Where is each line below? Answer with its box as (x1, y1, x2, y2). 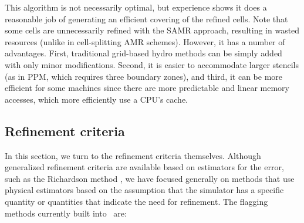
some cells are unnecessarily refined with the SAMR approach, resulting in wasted (5, 24, 300, 36)
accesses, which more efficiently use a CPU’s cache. (5, 93, 188, 105)
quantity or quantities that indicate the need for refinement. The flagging (5, 195, 268, 207)
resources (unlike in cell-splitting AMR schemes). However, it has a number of (5, 35, 285, 48)
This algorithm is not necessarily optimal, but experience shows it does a (5, 1, 267, 13)
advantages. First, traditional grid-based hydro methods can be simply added (5, 47, 282, 59)
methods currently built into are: (5, 207, 127, 219)
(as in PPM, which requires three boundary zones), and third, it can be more (5, 70, 283, 82)
